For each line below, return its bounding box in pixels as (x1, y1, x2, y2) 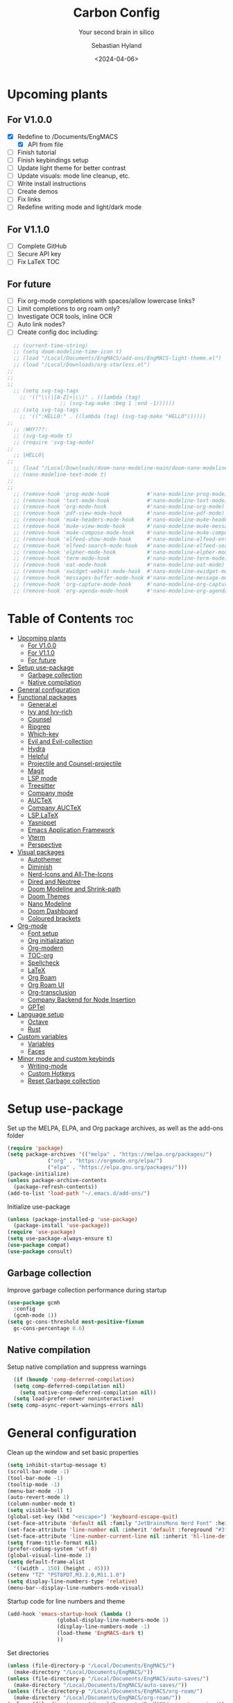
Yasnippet (27, 818, 57, 826)
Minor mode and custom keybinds (17, 1054, 115, 1063)
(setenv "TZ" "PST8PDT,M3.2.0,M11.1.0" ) (7, 1571, 126, 1578)
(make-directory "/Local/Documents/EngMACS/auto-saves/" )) (13, 1681, 188, 1688)
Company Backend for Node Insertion (27, 995, 136, 1004)
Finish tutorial (17, 148, 57, 156)
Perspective (27, 840, 62, 849)
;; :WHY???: (13, 426, 49, 433)
